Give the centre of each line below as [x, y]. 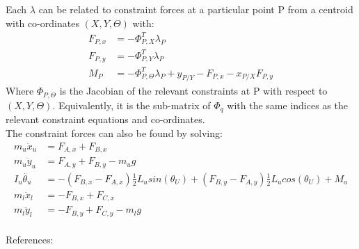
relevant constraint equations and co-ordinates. [105, 119]
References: [30, 240]
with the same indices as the [287, 105]
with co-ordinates [42, 23]
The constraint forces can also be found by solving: [114, 132]
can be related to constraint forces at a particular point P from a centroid [196, 9]
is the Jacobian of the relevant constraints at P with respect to [193, 91]
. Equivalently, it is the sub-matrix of [131, 105]
